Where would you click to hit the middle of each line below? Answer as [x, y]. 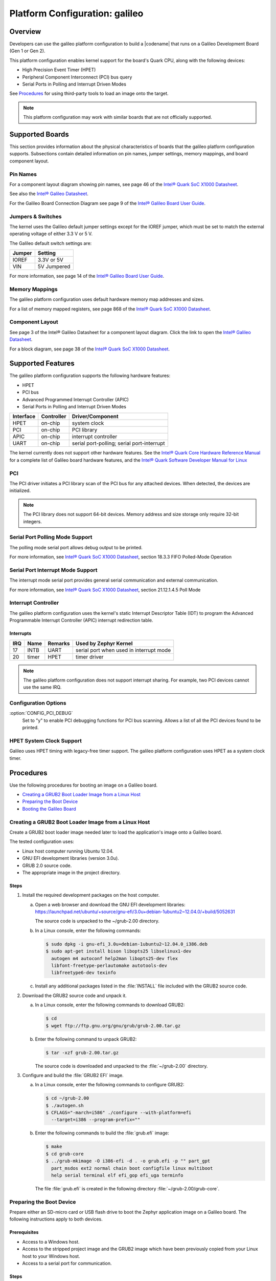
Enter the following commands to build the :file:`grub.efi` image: [102, 1133]
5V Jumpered [54, 266]
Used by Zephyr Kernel [104, 643]
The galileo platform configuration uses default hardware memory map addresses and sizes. [107, 299]
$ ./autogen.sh [65, 1105]
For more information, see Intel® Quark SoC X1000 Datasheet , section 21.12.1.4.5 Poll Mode [105, 590]
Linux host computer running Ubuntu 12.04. [68, 851]
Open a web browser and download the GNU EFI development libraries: [110, 904]
